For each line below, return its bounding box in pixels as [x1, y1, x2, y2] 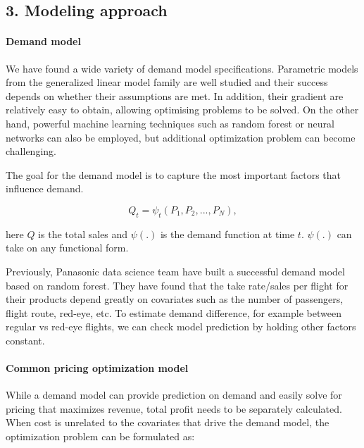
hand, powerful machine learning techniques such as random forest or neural [6, 116, 334, 130]
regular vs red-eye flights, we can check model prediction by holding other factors [6, 319, 356, 334]
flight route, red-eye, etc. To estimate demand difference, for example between [6, 305, 341, 320]
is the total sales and [38, 226, 128, 241]
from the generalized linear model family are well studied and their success [6, 75, 328, 89]
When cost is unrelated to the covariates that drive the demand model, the [6, 415, 330, 430]
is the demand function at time [160, 226, 295, 241]
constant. [6, 332, 45, 347]
